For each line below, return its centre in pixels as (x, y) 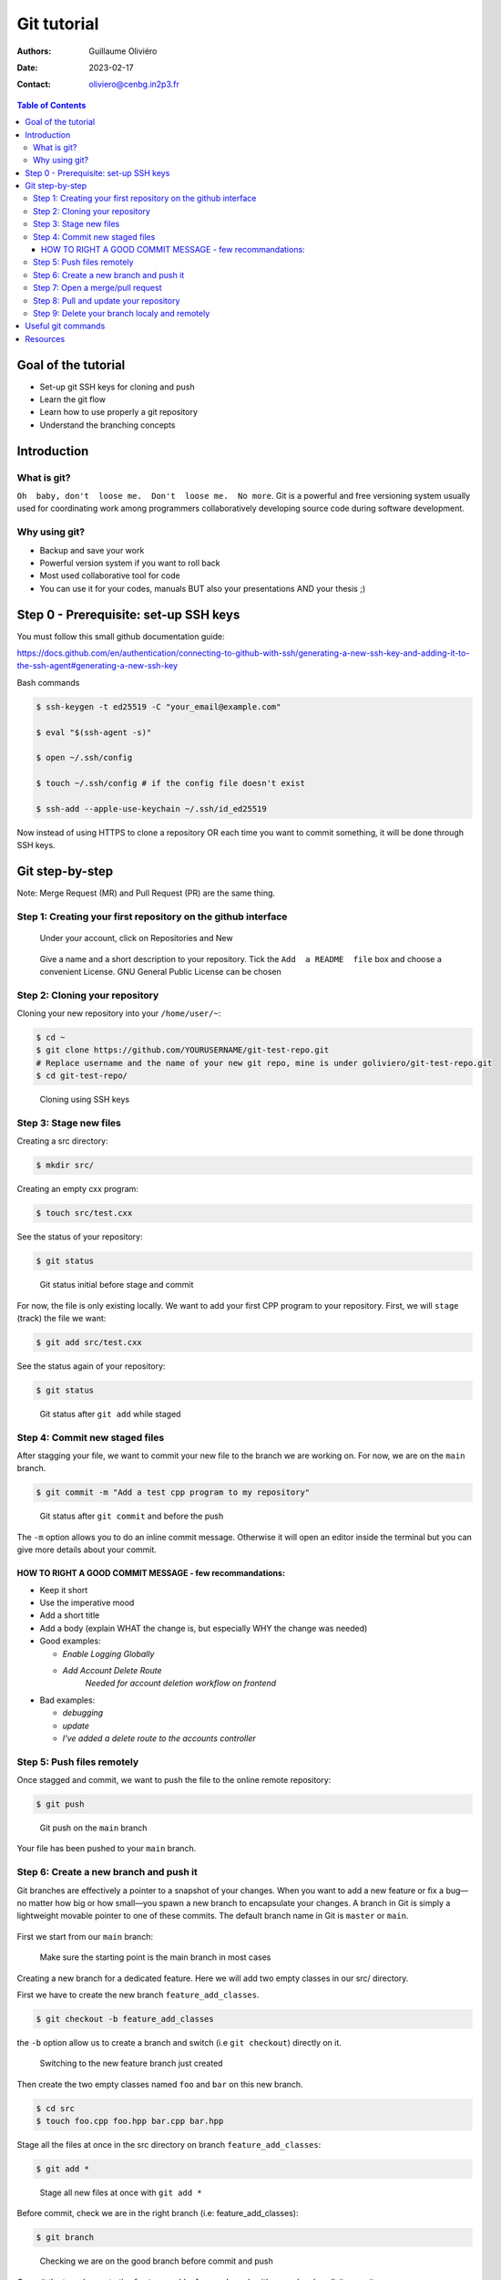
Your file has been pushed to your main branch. (107, 1849)
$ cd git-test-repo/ (82, 1076)
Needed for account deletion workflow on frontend (181, 1684)
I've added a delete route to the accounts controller (159, 1738)
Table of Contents (51, 105)
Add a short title (70, 1615)
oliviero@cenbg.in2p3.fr (134, 84)
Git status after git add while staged (110, 1414)
